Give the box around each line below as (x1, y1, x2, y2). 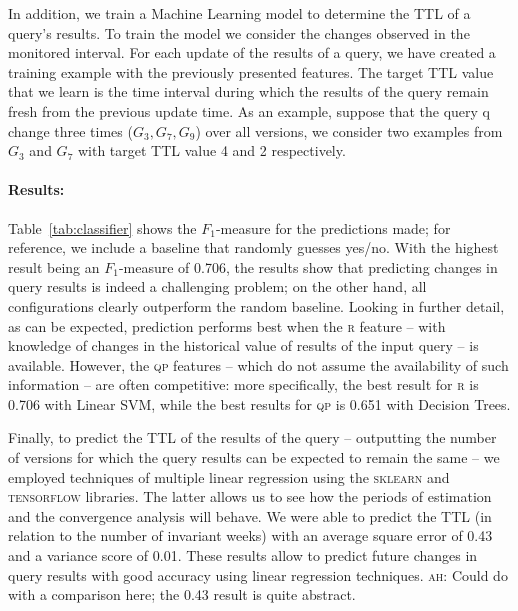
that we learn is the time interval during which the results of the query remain (8, 81, 489, 102)
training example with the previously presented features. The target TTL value (8, 61, 494, 82)
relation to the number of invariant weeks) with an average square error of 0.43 (8, 525, 493, 546)
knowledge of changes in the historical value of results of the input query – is (8, 335, 479, 356)
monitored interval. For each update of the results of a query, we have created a (8, 42, 496, 63)
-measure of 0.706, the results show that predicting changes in (118, 256, 498, 277)
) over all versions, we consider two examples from (195, 120, 503, 141)
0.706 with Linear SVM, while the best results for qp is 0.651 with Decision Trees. (8, 393, 511, 414)
